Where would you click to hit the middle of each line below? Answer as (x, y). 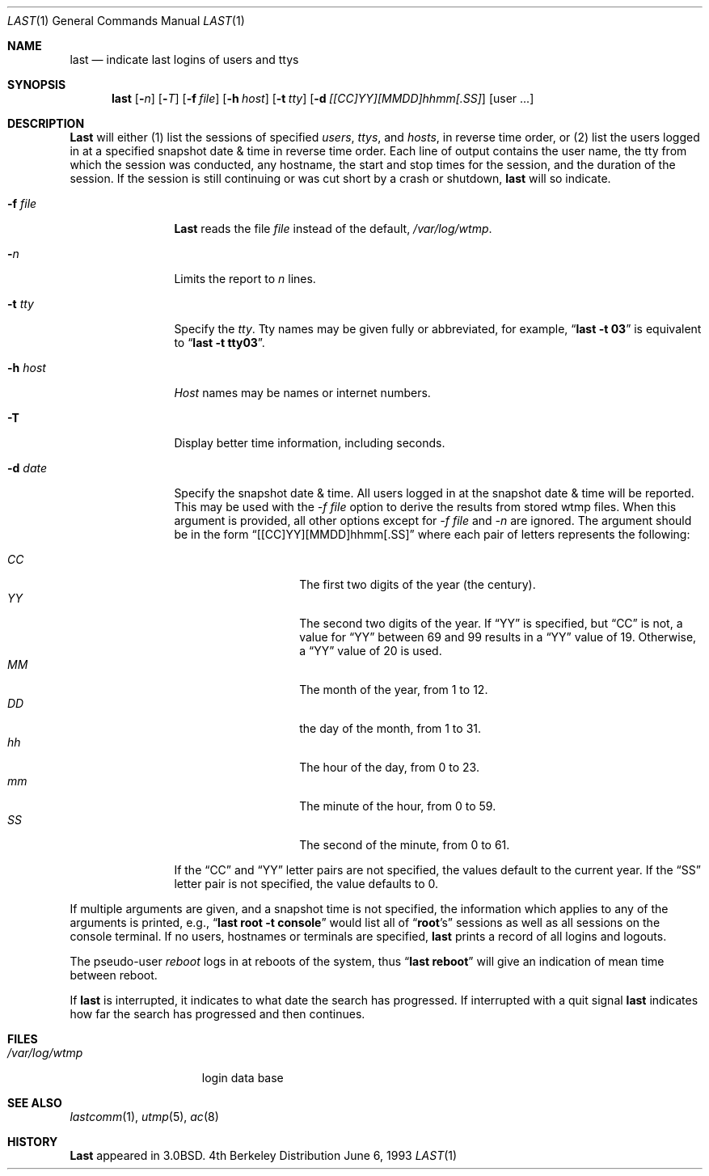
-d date (27, 468)
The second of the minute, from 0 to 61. (405, 845)
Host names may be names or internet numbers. (302, 393)
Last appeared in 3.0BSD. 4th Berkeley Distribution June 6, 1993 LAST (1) (264, 1155)
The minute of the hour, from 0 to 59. (398, 806)
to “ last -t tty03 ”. (219, 343)
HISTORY (33, 1142)
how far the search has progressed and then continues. (217, 1014)
